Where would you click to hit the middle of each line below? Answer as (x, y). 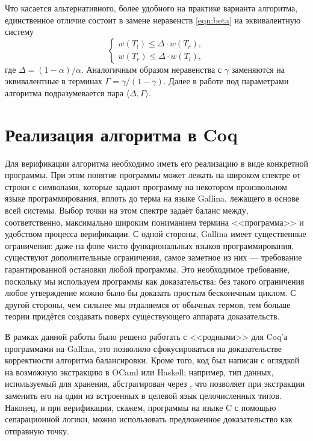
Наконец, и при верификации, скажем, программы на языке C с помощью (141, 407)
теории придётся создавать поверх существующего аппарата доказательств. (142, 316)
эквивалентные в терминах (54, 81)
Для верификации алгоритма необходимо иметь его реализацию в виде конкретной (156, 163)
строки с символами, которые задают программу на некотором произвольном (146, 186)
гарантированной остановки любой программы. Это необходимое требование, (147, 269)
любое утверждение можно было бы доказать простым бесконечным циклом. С (150, 293)
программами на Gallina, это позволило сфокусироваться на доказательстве (144, 348)
